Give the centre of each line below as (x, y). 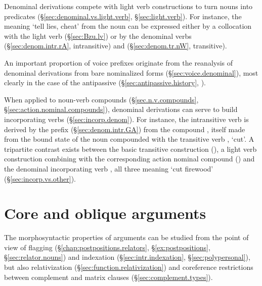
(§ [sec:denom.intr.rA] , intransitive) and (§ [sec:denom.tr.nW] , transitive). (116, 46)
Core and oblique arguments (105, 213)
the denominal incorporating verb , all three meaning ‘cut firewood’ (109, 168)
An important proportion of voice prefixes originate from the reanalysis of (119, 62)
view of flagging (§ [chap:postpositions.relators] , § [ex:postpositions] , (107, 247)
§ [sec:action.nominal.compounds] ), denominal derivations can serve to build (121, 109)
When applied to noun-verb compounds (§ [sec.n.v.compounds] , (101, 99)
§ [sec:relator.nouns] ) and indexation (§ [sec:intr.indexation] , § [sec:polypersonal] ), (127, 257)
